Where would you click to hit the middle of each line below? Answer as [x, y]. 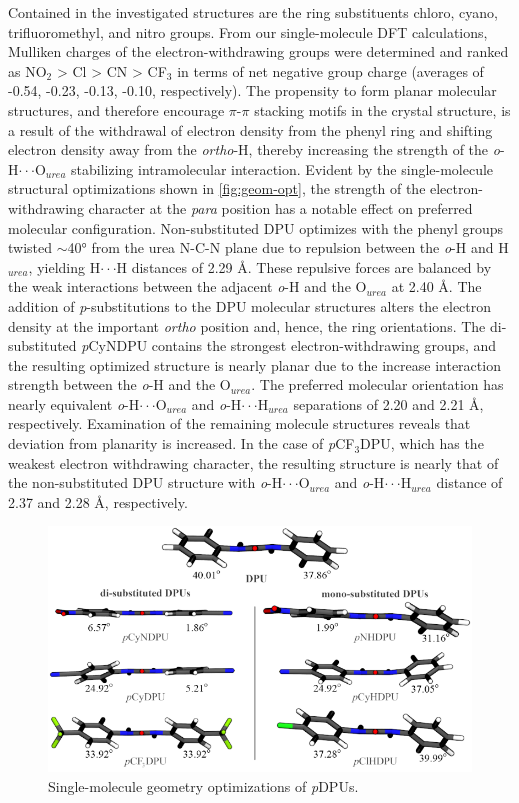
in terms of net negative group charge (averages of [330, 70]
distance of [469, 482]
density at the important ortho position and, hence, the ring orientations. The [247, 325]
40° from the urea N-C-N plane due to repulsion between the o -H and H [288, 247]
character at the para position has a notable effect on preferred [280, 207]
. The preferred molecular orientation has [377, 384]
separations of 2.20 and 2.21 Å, [388, 403]
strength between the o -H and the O [119, 384]
